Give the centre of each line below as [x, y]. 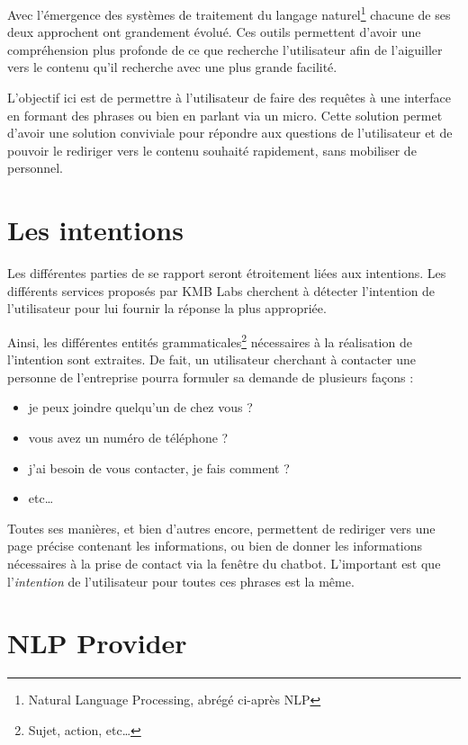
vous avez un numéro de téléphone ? [128, 437]
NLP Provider [97, 643]
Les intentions [95, 230]
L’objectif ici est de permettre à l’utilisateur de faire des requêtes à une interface [229, 98]
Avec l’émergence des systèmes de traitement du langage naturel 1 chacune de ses [229, 13]
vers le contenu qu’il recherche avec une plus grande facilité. [172, 67]
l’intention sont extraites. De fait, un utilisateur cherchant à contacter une [212, 359]
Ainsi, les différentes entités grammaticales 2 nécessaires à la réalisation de [210, 340]
